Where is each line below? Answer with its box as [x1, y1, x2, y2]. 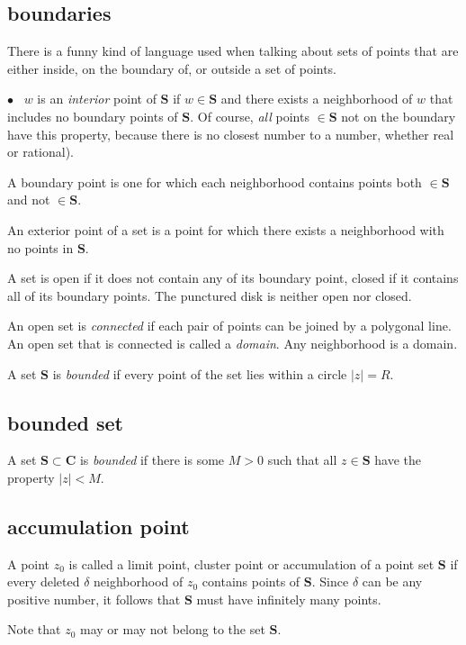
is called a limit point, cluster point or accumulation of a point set [68, 554, 435, 573]
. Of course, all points [190, 106, 309, 125]
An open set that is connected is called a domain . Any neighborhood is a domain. [7, 333, 458, 352]
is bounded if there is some [79, 450, 225, 469]
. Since [311, 572, 349, 591]
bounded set [7, 408, 123, 436]
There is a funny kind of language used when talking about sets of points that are [7, 41, 459, 60]
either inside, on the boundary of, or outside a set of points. [7, 59, 337, 77]
